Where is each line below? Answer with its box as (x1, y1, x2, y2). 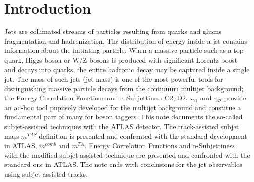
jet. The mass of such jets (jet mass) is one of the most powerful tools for (4, 74, 223, 84)
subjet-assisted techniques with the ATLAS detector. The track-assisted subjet (4, 121, 239, 132)
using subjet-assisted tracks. (4, 169, 88, 179)
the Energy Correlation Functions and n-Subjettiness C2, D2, (4, 93, 188, 103)
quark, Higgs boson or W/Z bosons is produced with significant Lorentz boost (4, 54, 238, 65)
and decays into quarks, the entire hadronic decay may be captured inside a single (4, 64, 250, 74)
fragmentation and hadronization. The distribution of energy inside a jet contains (4, 35, 248, 46)
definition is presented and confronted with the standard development (39, 131, 247, 141)
